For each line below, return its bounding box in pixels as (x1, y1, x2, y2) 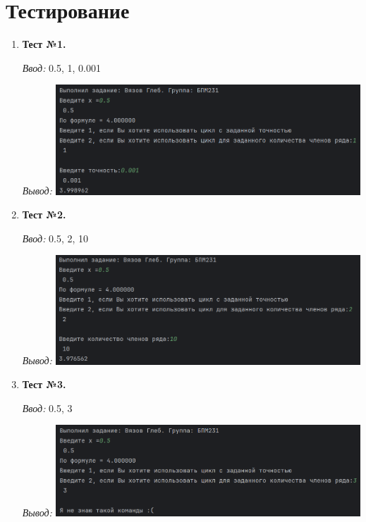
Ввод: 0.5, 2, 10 (22, 230, 89, 245)
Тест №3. (22, 377, 66, 392)
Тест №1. (22, 37, 66, 51)
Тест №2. (22, 207, 66, 222)
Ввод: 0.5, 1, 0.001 (22, 60, 101, 75)
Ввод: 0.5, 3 (22, 400, 73, 415)
